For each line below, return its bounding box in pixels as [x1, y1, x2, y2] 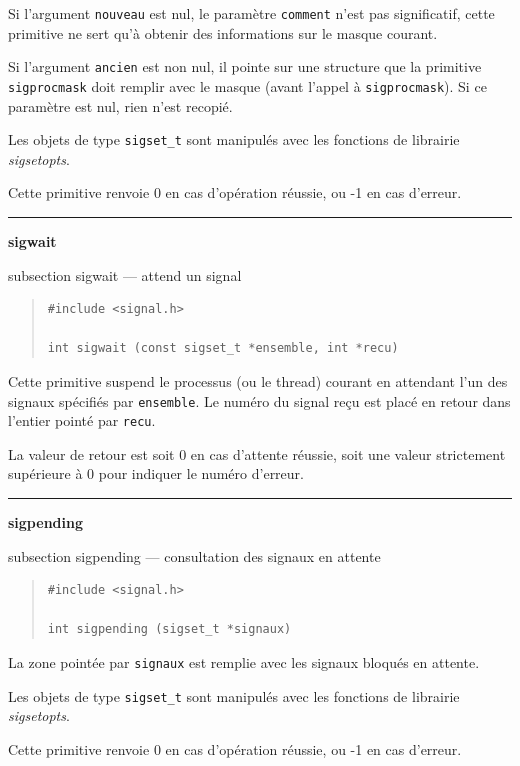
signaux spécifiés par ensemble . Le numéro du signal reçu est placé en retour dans [8, 390, 511, 411]
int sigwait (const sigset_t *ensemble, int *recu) [47, 341, 399, 356]
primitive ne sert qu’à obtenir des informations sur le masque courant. [8, 22, 438, 43]
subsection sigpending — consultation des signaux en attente [8, 545, 381, 566]
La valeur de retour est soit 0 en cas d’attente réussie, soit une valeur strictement [8, 443, 506, 464]
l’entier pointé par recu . [8, 410, 156, 431]
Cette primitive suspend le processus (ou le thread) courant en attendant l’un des [8, 370, 508, 391]
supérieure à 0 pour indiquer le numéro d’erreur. [8, 463, 304, 484]
